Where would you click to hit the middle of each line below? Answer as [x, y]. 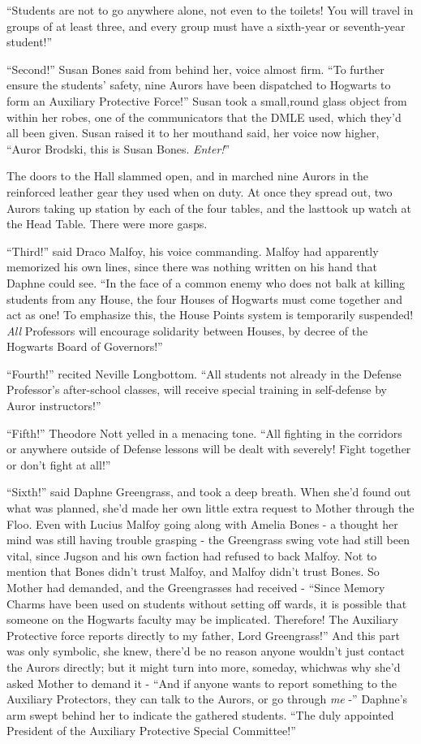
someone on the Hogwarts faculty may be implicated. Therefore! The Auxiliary [202, 619]
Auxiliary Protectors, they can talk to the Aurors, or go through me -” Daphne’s [207, 699]
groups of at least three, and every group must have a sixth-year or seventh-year [206, 26]
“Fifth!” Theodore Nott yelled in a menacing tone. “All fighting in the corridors [204, 433]
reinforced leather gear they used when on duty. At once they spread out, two [200, 191]
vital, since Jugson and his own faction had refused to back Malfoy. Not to [192, 555]
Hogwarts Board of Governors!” [85, 346]
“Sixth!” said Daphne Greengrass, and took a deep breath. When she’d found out [209, 492]
